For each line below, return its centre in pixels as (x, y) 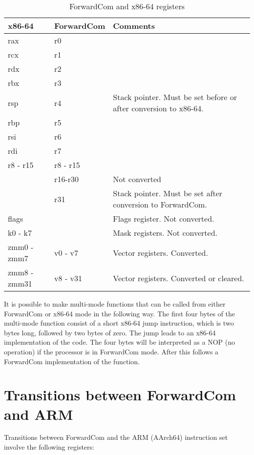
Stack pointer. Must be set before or (175, 97)
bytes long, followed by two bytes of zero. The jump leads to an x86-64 (110, 332)
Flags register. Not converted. (164, 218)
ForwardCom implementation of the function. (72, 361)
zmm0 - (21, 247)
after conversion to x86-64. (158, 108)
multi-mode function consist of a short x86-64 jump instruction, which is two (119, 323)
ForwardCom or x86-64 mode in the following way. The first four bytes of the (120, 313)
